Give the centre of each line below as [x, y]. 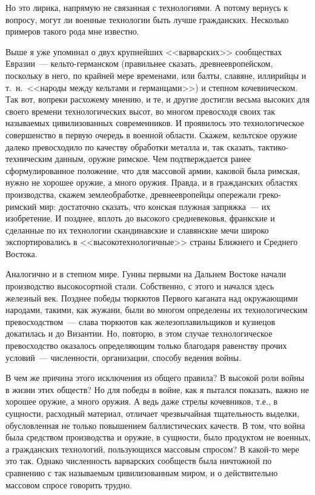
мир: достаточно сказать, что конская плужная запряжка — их [155, 206]
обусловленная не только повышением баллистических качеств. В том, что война [155, 425]
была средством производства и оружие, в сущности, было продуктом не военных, [158, 437]
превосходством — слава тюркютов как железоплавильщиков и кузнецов [141, 321]
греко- [270, 194]
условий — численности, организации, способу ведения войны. [124, 357]
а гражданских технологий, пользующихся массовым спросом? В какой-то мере [152, 449]
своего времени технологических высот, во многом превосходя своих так [141, 111]
